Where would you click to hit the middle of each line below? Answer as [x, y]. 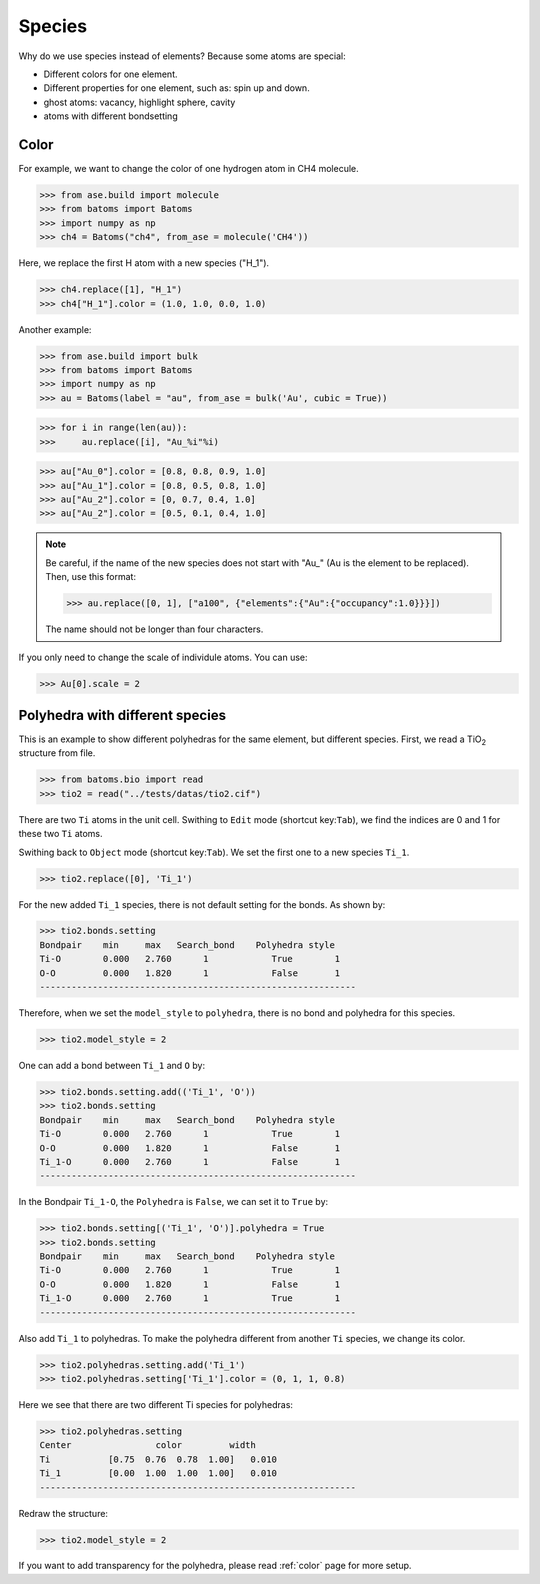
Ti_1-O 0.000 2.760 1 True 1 [190, 1298]
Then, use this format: [91, 577]
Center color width [148, 1445]
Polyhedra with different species [122, 715]
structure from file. [57, 753]
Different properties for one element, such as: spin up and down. [176, 88]
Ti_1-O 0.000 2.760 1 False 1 [190, 1161]
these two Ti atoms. [61, 834]
